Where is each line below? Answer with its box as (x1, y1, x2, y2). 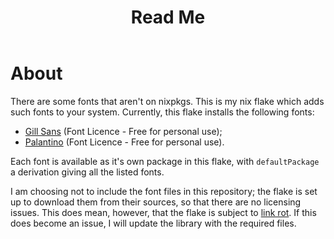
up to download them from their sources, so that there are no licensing (10, 196, 302, 208)
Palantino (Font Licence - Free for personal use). (24, 136, 225, 148)
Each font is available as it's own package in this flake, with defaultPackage (10, 155, 320, 167)
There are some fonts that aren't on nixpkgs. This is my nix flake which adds (10, 95, 325, 107)
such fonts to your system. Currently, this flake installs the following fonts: (10, 106, 315, 118)
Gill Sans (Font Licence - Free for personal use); (24, 125, 223, 137)
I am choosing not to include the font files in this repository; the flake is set (10, 185, 318, 197)
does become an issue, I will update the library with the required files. (10, 217, 297, 229)
